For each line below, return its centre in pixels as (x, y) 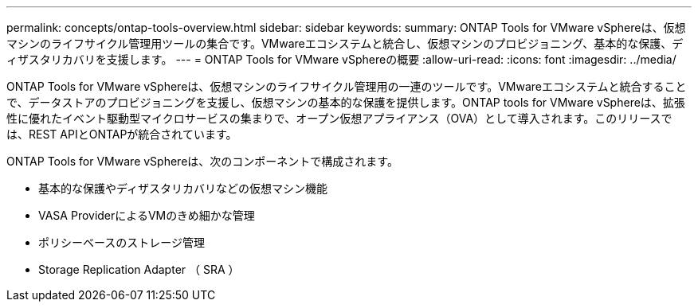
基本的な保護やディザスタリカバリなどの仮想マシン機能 (183, 188)
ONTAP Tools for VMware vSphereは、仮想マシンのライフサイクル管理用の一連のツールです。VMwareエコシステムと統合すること (347, 86)
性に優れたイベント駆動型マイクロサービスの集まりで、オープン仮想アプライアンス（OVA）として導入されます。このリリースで (339, 118)
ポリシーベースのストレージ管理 (122, 242)
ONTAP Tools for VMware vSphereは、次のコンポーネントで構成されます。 (202, 161)
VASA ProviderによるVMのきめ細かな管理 (147, 215)
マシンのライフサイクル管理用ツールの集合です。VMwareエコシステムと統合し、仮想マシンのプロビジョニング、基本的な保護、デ (345, 43)
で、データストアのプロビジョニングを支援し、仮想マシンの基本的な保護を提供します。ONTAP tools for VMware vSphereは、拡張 (346, 102)
